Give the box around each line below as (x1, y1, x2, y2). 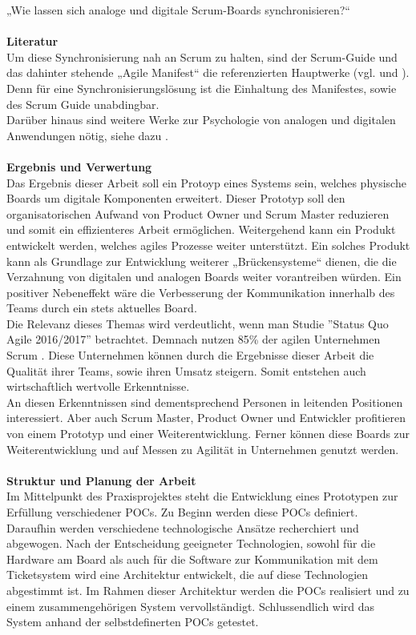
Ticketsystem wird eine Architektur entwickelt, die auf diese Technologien (6, 566, 369, 583)
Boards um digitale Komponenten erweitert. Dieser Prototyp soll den (6, 190, 345, 207)
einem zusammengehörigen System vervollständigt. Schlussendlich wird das (6, 597, 375, 614)
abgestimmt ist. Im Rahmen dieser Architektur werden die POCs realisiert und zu (6, 581, 410, 598)
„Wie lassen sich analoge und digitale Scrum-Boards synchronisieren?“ (6, 2, 350, 18)
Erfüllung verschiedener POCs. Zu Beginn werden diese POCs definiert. (6, 504, 358, 520)
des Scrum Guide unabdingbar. (6, 95, 160, 112)
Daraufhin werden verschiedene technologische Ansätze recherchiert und (6, 519, 359, 536)
